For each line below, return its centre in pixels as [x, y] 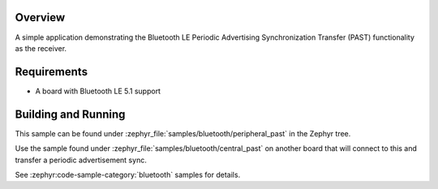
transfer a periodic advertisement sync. [81, 160]
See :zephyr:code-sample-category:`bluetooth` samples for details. [128, 174]
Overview [40, 17]
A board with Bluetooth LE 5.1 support [98, 91]
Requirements [52, 72]
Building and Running [70, 114]
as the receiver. [41, 48]
